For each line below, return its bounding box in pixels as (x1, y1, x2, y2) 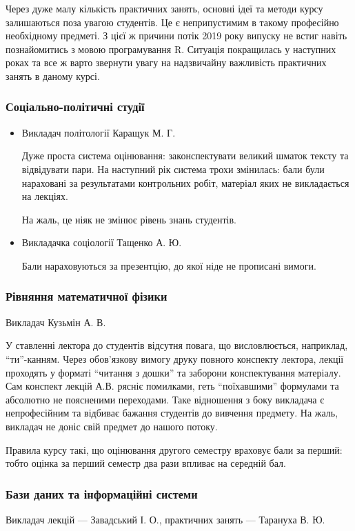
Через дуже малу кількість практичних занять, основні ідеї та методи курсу (6, 1, 323, 15)
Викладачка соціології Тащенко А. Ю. (21, 235, 182, 250)
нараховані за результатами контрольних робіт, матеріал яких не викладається (21, 175, 349, 190)
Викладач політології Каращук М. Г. (21, 125, 176, 139)
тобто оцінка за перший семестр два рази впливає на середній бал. (6, 456, 286, 470)
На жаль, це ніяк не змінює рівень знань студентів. (21, 212, 236, 226)
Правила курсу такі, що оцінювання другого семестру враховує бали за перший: (6, 442, 343, 457)
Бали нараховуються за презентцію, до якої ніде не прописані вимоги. (21, 258, 316, 272)
